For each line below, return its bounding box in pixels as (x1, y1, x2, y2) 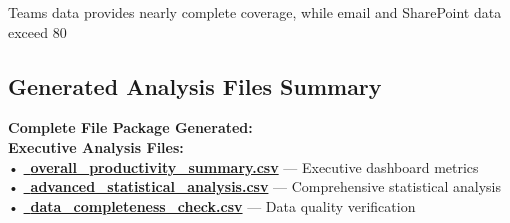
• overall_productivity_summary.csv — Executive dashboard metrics (8, 156, 479, 177)
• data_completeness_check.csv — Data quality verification (8, 195, 416, 216)
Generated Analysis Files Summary (8, 70, 382, 101)
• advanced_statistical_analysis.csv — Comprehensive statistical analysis (8, 176, 501, 197)
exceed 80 (8, 21, 67, 42)
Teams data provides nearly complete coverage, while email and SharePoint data (8, 2, 502, 22)
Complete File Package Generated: (8, 117, 253, 138)
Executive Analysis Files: (8, 136, 184, 157)
